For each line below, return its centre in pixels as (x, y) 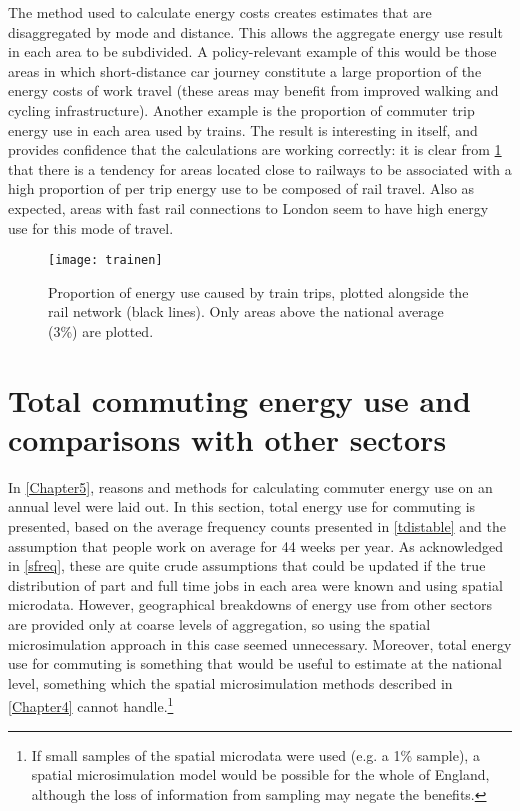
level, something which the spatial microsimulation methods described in (230, 682)
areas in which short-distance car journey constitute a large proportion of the (245, 70)
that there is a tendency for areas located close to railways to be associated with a (260, 168)
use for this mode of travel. (91, 227)
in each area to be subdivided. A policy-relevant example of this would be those (252, 51)
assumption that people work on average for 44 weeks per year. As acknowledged (256, 545)
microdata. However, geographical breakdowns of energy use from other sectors (250, 604)
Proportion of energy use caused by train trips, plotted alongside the (258, 291)
